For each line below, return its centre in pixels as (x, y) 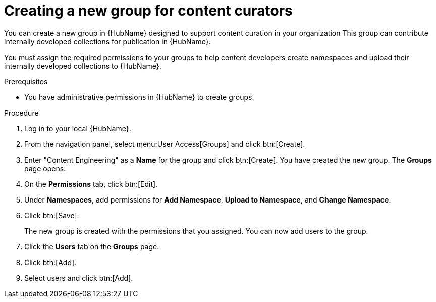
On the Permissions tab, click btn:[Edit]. (91, 184)
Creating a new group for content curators (148, 11)
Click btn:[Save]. (52, 215)
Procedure (21, 113)
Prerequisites (26, 81)
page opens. (45, 168)
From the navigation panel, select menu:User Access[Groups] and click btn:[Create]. (165, 144)
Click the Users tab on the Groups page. (92, 246)
